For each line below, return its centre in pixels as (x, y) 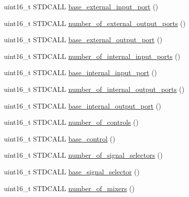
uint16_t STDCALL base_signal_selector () (72, 171)
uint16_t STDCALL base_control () (60, 138)
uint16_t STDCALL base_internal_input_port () (80, 72)
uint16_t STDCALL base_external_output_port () (83, 40)
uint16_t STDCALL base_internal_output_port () (83, 105)
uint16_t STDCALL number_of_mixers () (69, 188)
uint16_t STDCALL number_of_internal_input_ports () (92, 56)
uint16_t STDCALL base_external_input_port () (81, 6)
